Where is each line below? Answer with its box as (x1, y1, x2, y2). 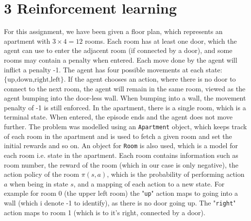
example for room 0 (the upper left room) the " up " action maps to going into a (4, 188, 238, 198)
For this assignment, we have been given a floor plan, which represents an (4, 26, 223, 36)
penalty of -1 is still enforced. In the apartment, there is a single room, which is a (4, 102, 246, 112)
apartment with (4, 35, 50, 46)
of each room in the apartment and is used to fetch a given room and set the (4, 131, 232, 141)
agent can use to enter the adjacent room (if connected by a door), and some (4, 45, 233, 55)
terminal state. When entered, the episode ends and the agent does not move (4, 112, 233, 122)
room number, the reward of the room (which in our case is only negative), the (4, 159, 238, 170)
